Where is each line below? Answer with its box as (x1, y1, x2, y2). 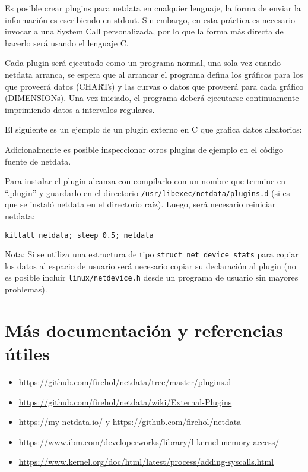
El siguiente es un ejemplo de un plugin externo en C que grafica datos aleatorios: (5, 123, 302, 136)
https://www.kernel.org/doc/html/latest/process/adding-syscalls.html (18, 455, 274, 468)
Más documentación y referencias (5, 317, 284, 342)
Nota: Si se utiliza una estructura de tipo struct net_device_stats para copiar (5, 248, 299, 260)
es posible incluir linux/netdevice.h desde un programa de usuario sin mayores (5, 271, 299, 284)
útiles (5, 341, 50, 366)
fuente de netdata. (5, 155, 71, 167)
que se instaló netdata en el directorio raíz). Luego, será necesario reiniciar (5, 198, 276, 210)
